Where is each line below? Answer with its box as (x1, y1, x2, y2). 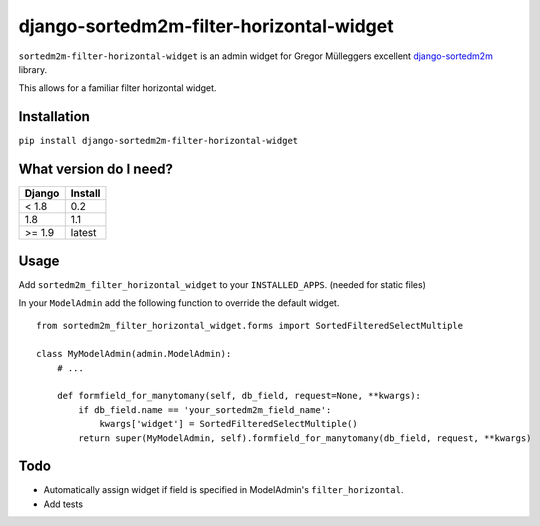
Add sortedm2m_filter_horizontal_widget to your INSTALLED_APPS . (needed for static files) (18, 278, 427, 290)
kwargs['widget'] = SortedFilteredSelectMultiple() (99, 418, 359, 430)
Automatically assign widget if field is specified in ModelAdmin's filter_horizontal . (43, 484, 404, 496)
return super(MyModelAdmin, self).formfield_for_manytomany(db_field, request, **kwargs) (78, 432, 532, 444)
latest (70, 226, 97, 240)
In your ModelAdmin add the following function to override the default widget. (18, 297, 340, 309)
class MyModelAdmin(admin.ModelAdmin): (36, 348, 232, 360)
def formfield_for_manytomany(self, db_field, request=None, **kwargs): (56, 390, 422, 402)
